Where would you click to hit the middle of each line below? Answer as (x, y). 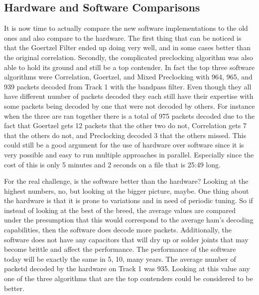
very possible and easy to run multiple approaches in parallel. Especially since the (129, 154)
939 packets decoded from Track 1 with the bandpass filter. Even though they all (128, 86)
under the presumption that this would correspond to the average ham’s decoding (129, 220)
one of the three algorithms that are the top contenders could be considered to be (129, 278)
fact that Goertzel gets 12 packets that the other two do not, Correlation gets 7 (125, 125)
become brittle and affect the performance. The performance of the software (120, 249)
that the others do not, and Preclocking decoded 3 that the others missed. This (125, 135)
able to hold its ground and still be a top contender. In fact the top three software (129, 67)
